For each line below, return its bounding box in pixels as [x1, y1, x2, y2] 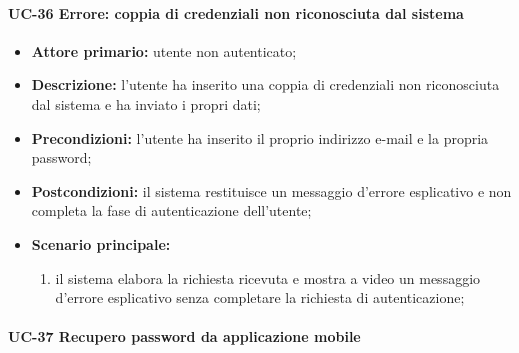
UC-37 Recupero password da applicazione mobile [8, 326, 361, 347]
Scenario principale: [31, 233, 171, 254]
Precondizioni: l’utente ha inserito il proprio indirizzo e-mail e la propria [31, 127, 489, 148]
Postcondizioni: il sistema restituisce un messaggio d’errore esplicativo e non [31, 180, 512, 201]
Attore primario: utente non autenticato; [31, 40, 297, 61]
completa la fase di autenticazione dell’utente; [31, 200, 312, 221]
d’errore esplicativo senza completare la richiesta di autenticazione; [55, 287, 465, 308]
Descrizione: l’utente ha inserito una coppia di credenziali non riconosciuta [31, 74, 500, 95]
